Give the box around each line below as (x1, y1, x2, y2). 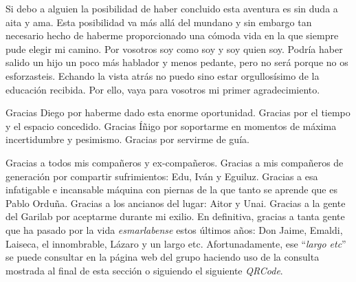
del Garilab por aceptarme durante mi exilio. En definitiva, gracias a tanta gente (5, 209, 345, 224)
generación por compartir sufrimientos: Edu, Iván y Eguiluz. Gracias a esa (5, 169, 318, 183)
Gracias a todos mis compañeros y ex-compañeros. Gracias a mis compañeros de (5, 155, 344, 169)
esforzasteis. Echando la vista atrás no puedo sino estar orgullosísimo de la (5, 68, 320, 83)
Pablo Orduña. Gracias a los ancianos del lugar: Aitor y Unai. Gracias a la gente (5, 195, 346, 210)
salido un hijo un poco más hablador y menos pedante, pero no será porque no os (5, 55, 348, 69)
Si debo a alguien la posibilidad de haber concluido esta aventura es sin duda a (5, 1, 338, 15)
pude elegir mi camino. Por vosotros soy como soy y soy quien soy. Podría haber (5, 41, 343, 56)
